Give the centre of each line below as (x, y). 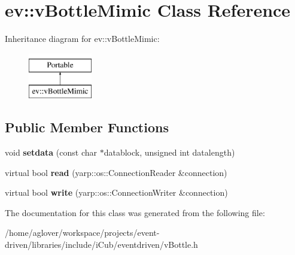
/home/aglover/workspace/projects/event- (82, 233)
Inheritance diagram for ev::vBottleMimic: (82, 39)
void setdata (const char (51, 152)
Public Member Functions (87, 127)
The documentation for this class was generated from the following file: (135, 212)
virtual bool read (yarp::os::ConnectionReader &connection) (116, 172)
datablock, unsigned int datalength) (169, 152)
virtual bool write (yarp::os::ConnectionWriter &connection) (116, 192)
